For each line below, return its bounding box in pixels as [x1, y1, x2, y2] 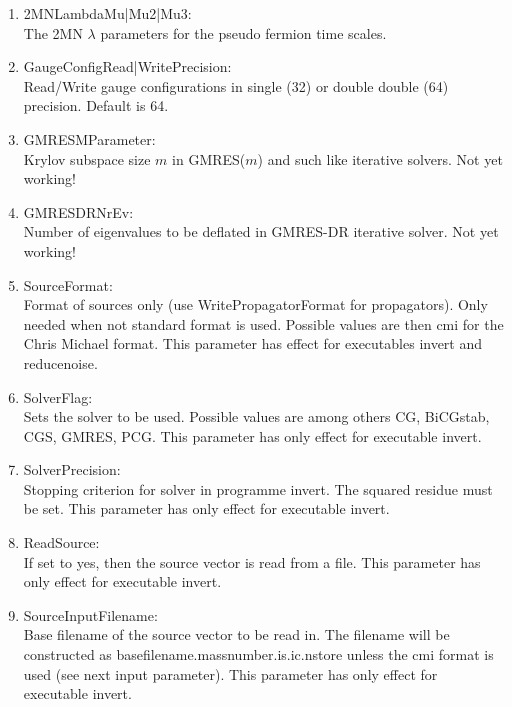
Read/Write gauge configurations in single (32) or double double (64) [23, 75, 449, 96]
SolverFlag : [23, 386, 93, 407]
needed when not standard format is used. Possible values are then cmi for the [23, 313, 504, 334]
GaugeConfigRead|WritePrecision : [23, 56, 232, 77]
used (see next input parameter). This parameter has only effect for [23, 663, 438, 684]
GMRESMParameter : [23, 128, 156, 149]
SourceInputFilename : [23, 604, 158, 625]
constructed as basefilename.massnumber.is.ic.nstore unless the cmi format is [23, 644, 494, 665]
